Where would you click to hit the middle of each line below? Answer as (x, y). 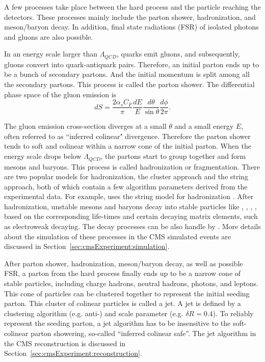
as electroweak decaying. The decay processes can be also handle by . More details (132, 226)
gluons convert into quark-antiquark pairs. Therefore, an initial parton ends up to (131, 64)
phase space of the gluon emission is (60, 94)
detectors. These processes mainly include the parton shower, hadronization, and (130, 17)
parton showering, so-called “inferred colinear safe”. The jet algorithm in (143, 333)
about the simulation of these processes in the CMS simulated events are (118, 236)
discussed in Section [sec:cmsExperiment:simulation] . (87, 246)
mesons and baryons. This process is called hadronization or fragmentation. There (132, 166)
